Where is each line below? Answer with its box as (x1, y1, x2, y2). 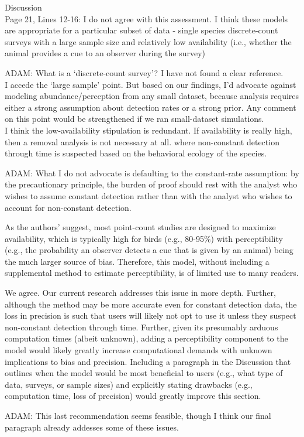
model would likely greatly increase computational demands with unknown (5, 344, 272, 356)
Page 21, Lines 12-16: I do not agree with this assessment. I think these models (5, 12, 288, 25)
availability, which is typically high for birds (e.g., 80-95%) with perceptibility (5, 232, 283, 244)
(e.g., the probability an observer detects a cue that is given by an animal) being (5, 244, 293, 256)
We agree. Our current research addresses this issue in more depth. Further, (5, 286, 276, 299)
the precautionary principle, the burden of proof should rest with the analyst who (5, 178, 298, 190)
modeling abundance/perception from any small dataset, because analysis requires (5, 90, 299, 102)
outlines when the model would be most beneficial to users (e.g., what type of (5, 367, 283, 379)
